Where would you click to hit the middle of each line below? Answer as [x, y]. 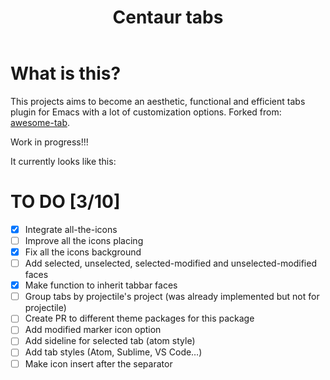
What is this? [66, 73]
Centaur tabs [168, 17]
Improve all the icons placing [84, 240]
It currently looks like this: [63, 161]
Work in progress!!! [49, 142]
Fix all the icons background [83, 252]
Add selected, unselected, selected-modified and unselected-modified [170, 263]
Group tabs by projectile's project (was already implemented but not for [172, 297]
